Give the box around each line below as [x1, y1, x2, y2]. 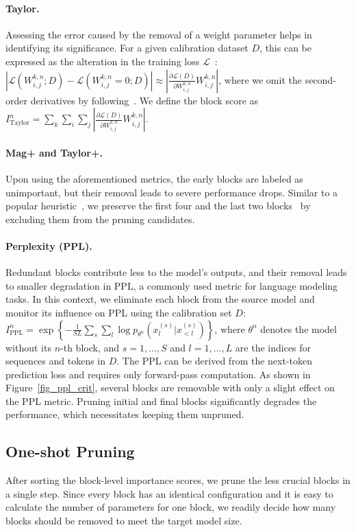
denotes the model [260, 321, 337, 336]
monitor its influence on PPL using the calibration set [5, 305, 232, 319]
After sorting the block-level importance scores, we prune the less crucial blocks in [5, 473, 351, 487]
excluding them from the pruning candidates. [5, 211, 195, 226]
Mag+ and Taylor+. [5, 145, 103, 159]
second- [305, 72, 336, 86]
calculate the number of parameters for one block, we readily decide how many [5, 500, 336, 514]
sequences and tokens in [5, 354, 106, 368]
